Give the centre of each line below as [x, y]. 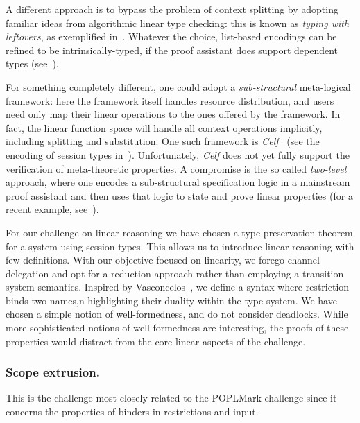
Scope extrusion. [53, 372]
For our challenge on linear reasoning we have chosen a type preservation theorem [179, 232]
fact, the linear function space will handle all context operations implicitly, [164, 127]
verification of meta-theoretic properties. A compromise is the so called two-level [176, 168]
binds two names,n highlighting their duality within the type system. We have [171, 300]
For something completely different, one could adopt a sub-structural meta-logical [178, 86]
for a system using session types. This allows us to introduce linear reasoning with [180, 246]
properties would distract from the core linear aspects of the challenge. [156, 341]
